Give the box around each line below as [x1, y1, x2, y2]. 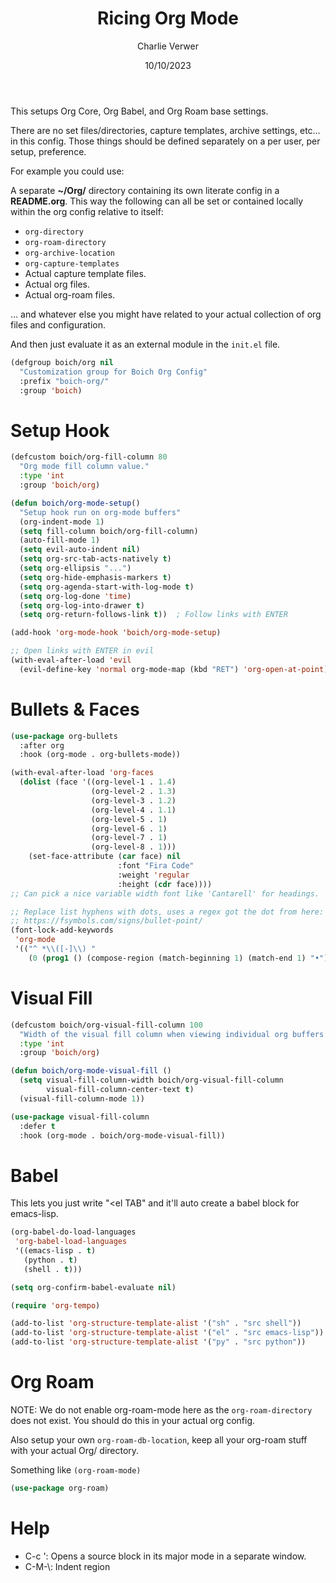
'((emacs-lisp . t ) [14, 1246, 97, 1256]
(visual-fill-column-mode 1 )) [19, 1093, 145, 1104]
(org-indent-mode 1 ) [19, 517, 105, 527]
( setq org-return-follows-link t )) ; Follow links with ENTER [19, 610, 288, 620]
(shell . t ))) [23, 1264, 83, 1274]
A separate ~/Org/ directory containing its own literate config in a [10, 184, 280, 196]
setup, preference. [10, 145, 87, 157]
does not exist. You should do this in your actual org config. [10, 1415, 256, 1426]
